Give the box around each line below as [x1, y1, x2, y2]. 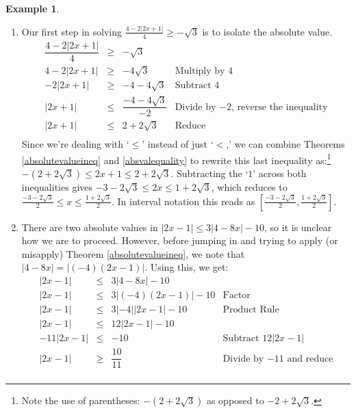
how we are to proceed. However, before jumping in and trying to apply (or [21, 233, 338, 248]
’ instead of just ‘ [142, 137, 214, 151]
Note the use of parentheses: [21, 393, 140, 408]
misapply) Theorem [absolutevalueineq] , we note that [21, 246, 245, 261]
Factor [222, 291, 251, 301]
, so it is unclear [264, 219, 332, 234]
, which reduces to [211, 180, 288, 194]
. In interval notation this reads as [112, 194, 255, 208]
